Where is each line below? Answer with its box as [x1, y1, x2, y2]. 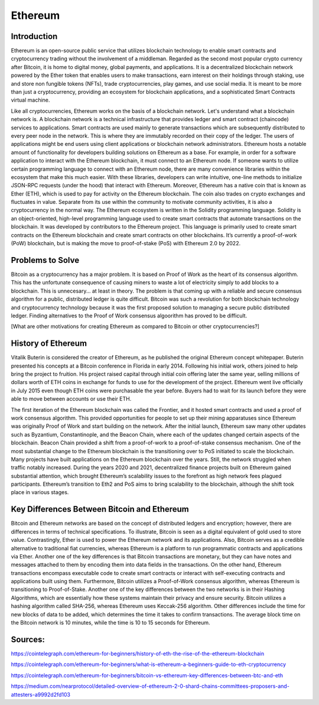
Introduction [11, 31, 58, 41]
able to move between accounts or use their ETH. [11, 395, 132, 402]
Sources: [11, 634, 45, 644]
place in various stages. [11, 489, 69, 496]
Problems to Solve [11, 255, 80, 265]
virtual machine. [11, 96, 50, 103]
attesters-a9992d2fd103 [11, 691, 71, 698]
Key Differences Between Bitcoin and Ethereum [11, 504, 189, 514]
